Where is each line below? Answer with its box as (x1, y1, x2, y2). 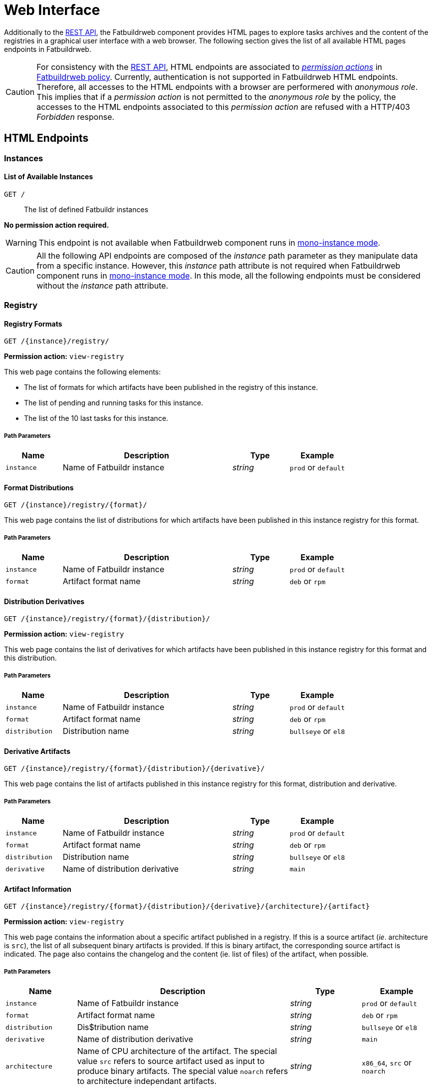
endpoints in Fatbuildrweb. (4, 44, 91, 53)
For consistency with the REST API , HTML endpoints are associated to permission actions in (36, 61, 383, 72)
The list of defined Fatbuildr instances (24, 205, 149, 214)
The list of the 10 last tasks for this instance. (24, 414, 169, 423)
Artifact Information (4, 884, 71, 893)
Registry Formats (4, 319, 62, 328)
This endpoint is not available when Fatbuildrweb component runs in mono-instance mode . (38, 237, 381, 248)
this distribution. (4, 654, 57, 663)
